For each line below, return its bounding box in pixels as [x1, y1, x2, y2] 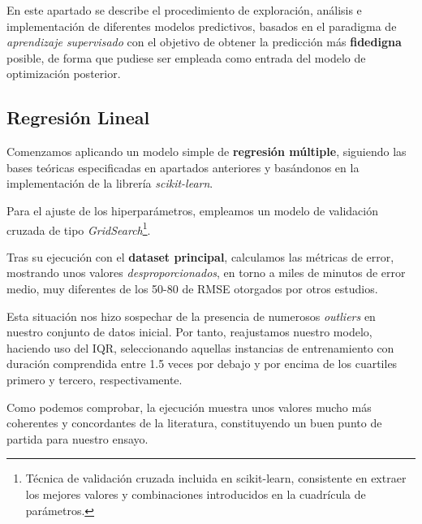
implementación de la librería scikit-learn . [6, 175, 213, 192]
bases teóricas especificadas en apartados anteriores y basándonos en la [6, 158, 360, 175]
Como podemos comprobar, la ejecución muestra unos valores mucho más [6, 398, 372, 415]
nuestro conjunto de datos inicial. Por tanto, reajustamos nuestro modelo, [6, 323, 372, 340]
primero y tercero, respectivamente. [6, 370, 183, 388]
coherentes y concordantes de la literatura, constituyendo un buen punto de [6, 414, 382, 431]
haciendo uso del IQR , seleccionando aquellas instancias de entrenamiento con [6, 339, 394, 356]
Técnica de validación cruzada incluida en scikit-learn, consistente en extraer [25, 470, 407, 487]
